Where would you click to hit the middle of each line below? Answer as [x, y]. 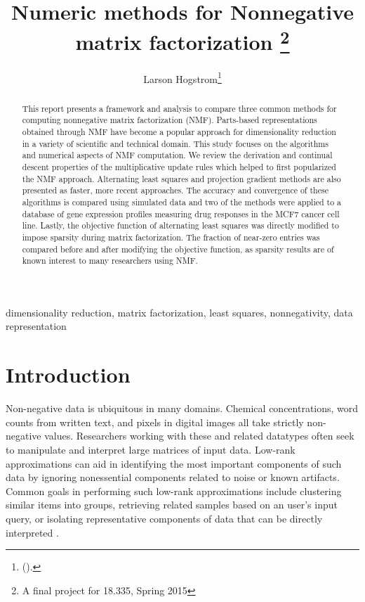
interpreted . [32, 532]
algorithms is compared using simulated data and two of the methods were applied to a [182, 201]
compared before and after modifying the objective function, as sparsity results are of [178, 249]
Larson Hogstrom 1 [182, 77]
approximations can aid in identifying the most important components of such [174, 463]
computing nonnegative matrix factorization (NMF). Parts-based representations [170, 120]
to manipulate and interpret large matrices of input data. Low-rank [151, 449]
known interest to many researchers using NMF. [110, 261]
